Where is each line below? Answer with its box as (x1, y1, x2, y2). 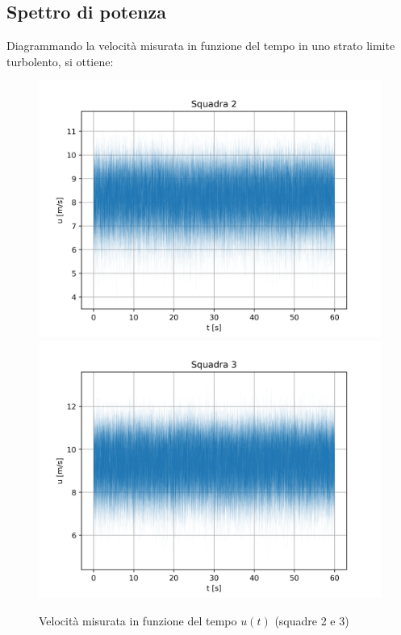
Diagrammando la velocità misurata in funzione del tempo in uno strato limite (6, 37, 395, 54)
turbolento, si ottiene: (6, 52, 114, 69)
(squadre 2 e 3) (274, 612, 349, 629)
